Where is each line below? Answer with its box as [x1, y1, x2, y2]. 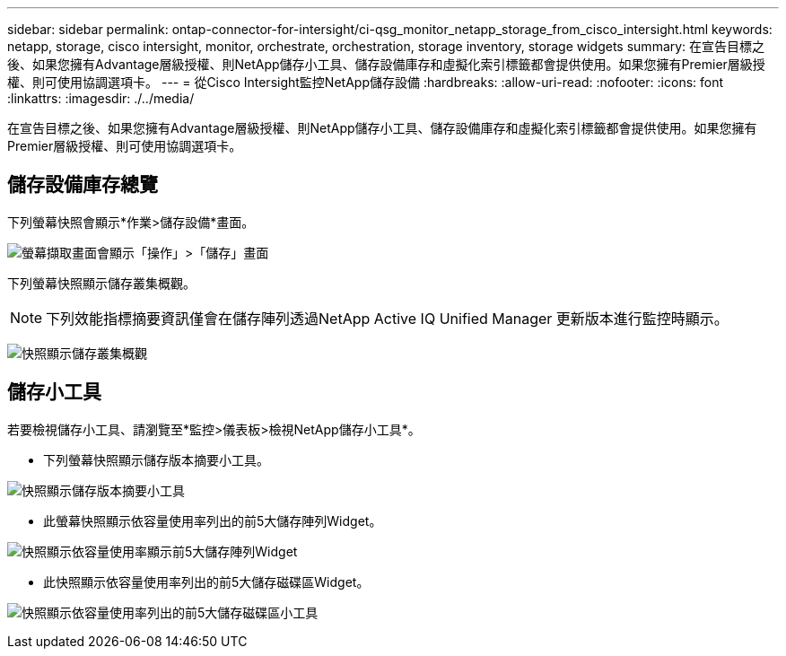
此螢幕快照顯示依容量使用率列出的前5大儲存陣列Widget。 [43, 512, 382, 529]
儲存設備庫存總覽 [7, 173, 158, 197]
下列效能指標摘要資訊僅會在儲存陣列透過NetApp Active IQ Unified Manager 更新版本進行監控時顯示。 [46, 309, 729, 328]
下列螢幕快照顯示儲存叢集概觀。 [7, 275, 196, 291]
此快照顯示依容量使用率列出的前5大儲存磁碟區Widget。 [43, 573, 370, 590]
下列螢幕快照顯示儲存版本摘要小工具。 [43, 451, 269, 468]
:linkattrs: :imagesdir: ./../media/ [7, 91, 195, 106]
